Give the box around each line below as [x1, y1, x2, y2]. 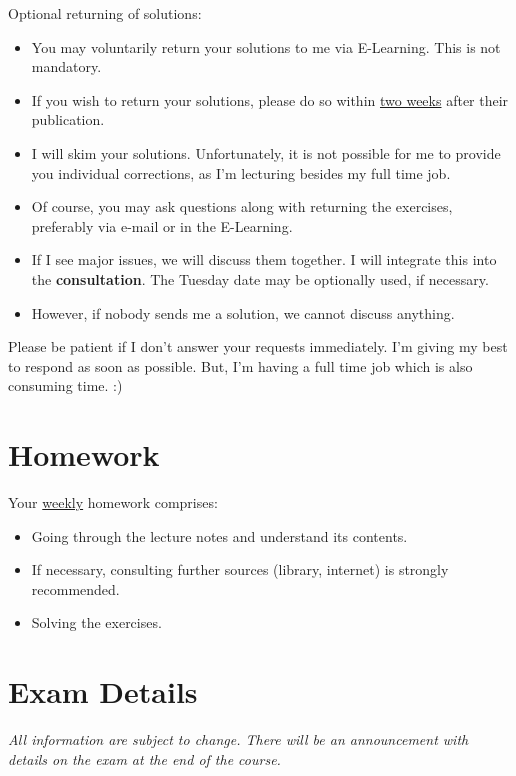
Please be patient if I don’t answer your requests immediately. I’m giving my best [8, 336, 508, 357]
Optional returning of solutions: [8, 3, 202, 23]
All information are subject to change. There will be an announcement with [8, 729, 469, 750]
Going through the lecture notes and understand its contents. [31, 525, 408, 546]
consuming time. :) [8, 375, 123, 396]
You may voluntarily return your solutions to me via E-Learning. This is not [31, 36, 501, 57]
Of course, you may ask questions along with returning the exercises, [31, 196, 453, 217]
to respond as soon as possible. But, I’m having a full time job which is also [8, 355, 473, 376]
